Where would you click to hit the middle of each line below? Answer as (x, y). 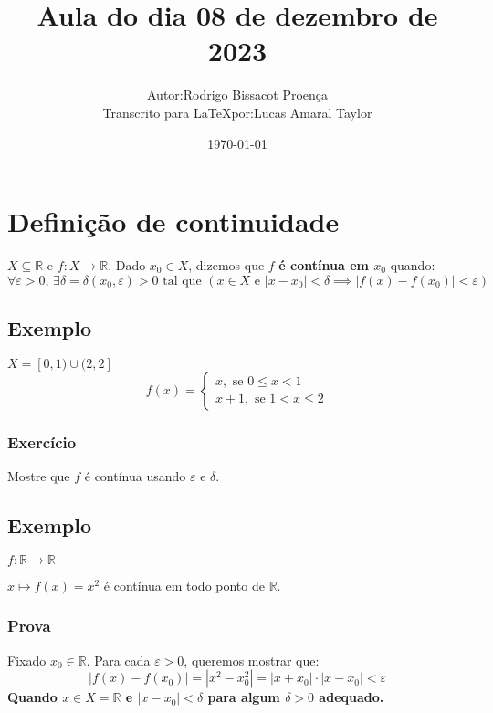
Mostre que (39, 476)
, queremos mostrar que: (252, 660)
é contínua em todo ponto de (184, 585)
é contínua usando (135, 476)
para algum (244, 697)
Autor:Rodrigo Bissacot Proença (237, 94)
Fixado (27, 660)
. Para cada (118, 660)
